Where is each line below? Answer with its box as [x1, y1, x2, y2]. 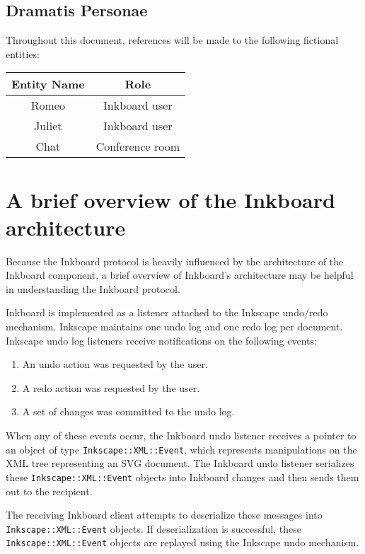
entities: [6, 46, 40, 61]
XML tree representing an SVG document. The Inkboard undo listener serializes [6, 456, 354, 471]
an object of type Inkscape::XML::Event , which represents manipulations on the [6, 442, 357, 456]
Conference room [95, 138, 180, 155]
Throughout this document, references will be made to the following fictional [6, 33, 339, 47]
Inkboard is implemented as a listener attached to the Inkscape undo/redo [6, 305, 328, 320]
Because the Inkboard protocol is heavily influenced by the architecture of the [6, 253, 344, 268]
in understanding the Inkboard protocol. [6, 281, 180, 296]
